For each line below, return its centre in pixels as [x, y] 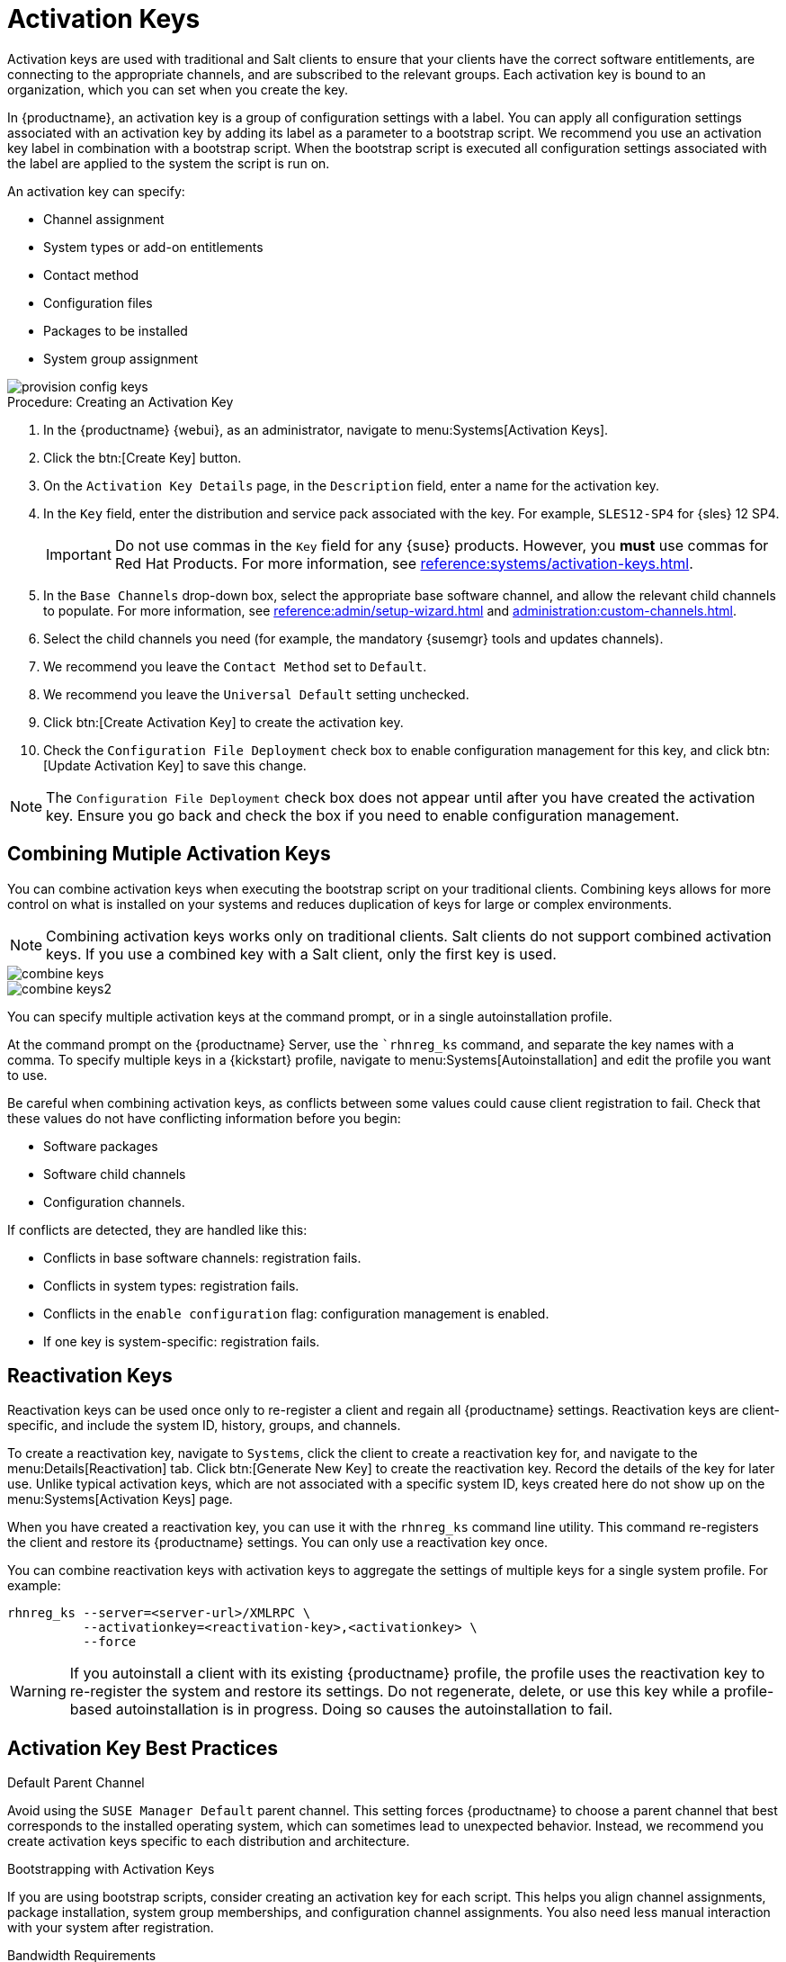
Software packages [101, 1146]
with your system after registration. [111, 1928]
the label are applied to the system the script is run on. [169, 163]
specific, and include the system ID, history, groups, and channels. [204, 1426]
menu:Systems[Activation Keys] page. [120, 1499]
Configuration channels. [114, 1201]
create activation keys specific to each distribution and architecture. [209, 1841]
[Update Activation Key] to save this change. [175, 765]
